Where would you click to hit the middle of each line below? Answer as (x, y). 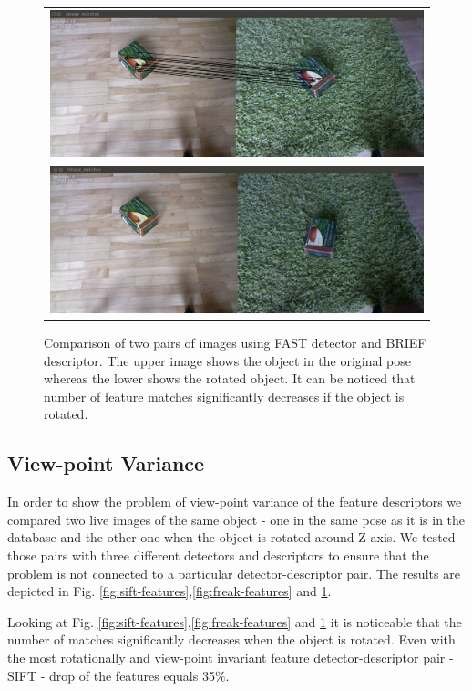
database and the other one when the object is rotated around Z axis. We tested (231, 537)
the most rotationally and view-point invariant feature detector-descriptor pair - (231, 657)
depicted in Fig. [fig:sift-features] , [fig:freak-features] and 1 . (169, 591)
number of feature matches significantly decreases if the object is (224, 396)
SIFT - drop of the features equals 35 (111, 675)
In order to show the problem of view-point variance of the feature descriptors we (235, 502)
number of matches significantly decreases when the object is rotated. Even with (231, 639)
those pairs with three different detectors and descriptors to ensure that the (218, 555)
